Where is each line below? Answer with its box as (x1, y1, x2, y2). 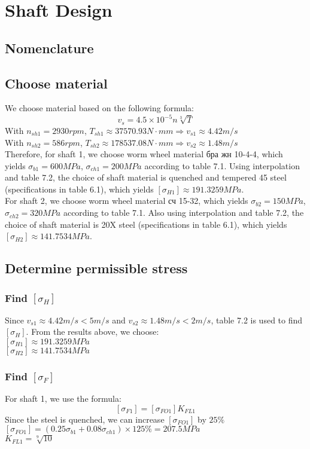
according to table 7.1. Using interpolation (144, 159, 300, 172)
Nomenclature (5, 38, 94, 57)
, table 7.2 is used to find (211, 313, 303, 326)
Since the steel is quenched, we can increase (5, 413, 165, 425)
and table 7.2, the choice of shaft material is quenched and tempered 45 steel (5, 171, 287, 184)
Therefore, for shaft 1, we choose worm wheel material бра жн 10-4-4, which (5, 148, 283, 160)
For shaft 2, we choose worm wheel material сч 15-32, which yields (5, 194, 248, 207)
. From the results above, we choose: (26, 325, 159, 338)
